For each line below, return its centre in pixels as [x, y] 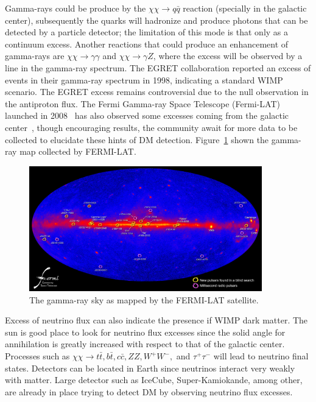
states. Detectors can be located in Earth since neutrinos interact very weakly [150, 368]
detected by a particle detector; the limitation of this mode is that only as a [147, 32]
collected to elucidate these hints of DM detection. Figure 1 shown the [137, 139]
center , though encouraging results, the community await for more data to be [151, 127]
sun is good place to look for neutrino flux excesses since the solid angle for [145, 332]
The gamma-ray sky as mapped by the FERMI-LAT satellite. [144, 299]
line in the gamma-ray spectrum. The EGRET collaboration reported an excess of [158, 67]
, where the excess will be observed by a [228, 56]
